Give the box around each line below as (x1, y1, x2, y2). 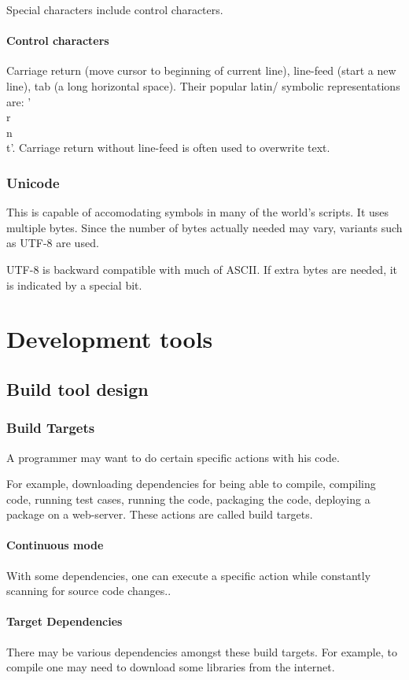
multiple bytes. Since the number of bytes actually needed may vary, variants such (6, 219, 403, 235)
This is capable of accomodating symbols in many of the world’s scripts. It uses (6, 204, 389, 220)
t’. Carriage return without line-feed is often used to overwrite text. (6, 139, 330, 156)
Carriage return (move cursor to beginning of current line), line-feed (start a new (6, 62, 396, 79)
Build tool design (6, 376, 149, 401)
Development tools (6, 323, 213, 355)
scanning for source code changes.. (6, 582, 171, 599)
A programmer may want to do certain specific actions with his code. (6, 449, 340, 465)
